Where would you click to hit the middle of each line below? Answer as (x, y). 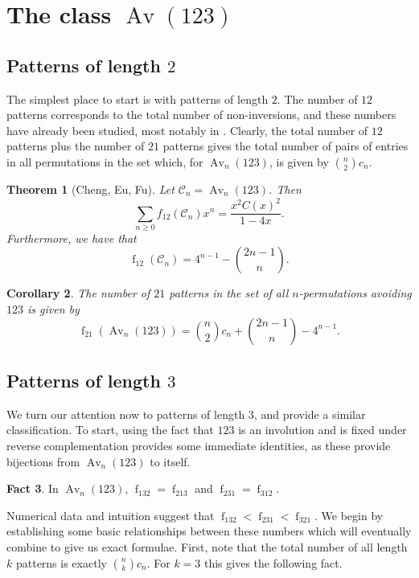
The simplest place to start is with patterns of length (138, 98)
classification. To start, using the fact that (110, 430)
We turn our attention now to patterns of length (126, 414)
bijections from (43, 461)
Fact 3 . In (33, 488)
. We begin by (349, 515)
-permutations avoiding (355, 293)
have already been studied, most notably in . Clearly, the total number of (187, 130)
